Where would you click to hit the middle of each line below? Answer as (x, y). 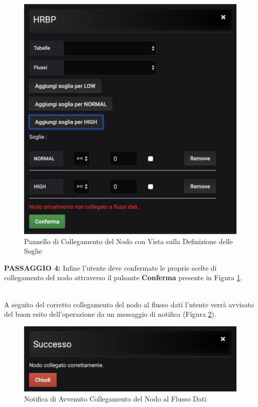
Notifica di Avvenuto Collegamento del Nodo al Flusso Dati (115, 398)
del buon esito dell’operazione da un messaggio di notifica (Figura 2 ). (110, 314)
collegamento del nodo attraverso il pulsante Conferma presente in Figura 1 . (123, 277)
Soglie (33, 251)
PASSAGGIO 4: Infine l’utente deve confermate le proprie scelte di (110, 267)
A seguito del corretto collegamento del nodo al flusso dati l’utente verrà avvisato (129, 304)
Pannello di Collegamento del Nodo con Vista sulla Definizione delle (128, 241)
